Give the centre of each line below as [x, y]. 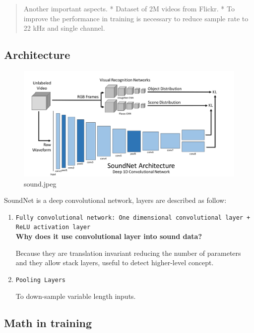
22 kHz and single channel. [64, 28]
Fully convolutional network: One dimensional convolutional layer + [133, 217]
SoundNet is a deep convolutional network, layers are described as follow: [115, 200]
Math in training [48, 322]
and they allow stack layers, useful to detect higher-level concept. [115, 262]
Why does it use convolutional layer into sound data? [109, 236]
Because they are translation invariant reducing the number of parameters [128, 253]
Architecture [37, 55]
